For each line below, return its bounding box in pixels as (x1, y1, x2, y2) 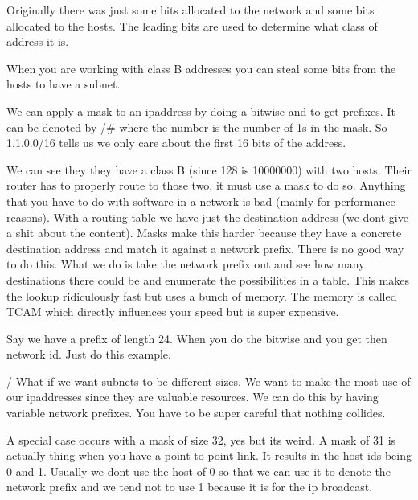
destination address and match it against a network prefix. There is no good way (6, 240, 404, 256)
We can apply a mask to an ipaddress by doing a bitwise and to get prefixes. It (6, 102, 395, 119)
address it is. (6, 33, 69, 50)
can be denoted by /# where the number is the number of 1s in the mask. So (6, 118, 387, 135)
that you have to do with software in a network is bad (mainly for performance (6, 192, 395, 209)
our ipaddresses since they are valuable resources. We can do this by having (6, 388, 379, 405)
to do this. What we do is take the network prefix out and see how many (6, 256, 365, 273)
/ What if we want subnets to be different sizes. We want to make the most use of (6, 372, 411, 389)
